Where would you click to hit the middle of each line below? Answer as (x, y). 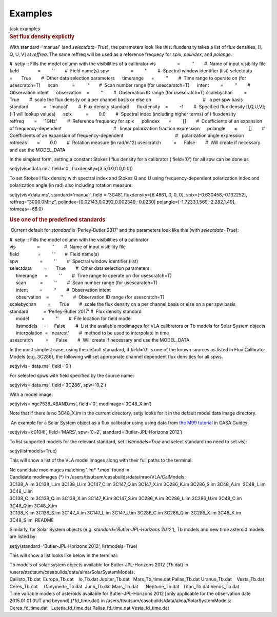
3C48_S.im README (32, 520)
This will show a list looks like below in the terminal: (64, 555)
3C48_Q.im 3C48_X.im (33, 506)
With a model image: (31, 394)
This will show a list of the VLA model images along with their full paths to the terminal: (101, 460)
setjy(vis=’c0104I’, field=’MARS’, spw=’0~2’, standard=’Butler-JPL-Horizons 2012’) (96, 432)
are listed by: (23, 536)
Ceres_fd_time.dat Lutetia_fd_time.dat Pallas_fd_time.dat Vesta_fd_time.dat (89, 608)
